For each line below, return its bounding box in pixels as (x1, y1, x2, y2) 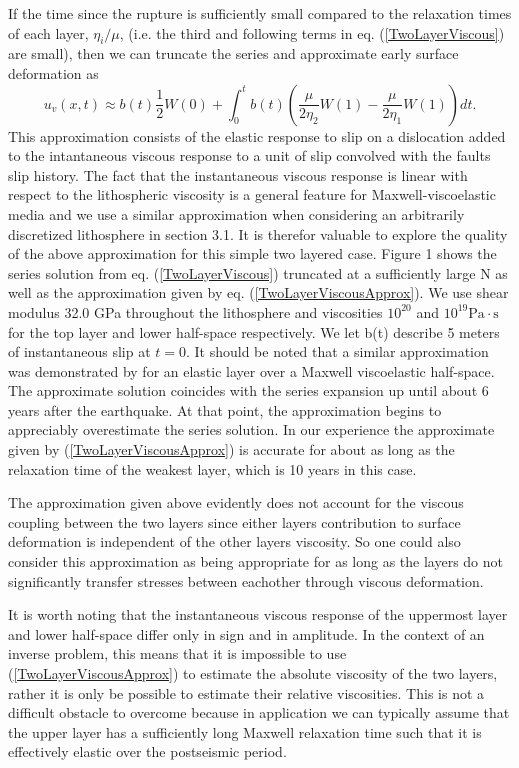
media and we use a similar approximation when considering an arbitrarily (8, 203, 465, 224)
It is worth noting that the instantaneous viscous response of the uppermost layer (8, 604, 508, 625)
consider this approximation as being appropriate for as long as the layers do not (8, 551, 503, 572)
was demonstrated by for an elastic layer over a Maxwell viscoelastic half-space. (8, 360, 495, 381)
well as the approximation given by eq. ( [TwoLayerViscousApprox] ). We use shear (8, 282, 509, 303)
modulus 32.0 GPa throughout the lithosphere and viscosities (8, 301, 383, 322)
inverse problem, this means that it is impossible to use (8, 643, 347, 664)
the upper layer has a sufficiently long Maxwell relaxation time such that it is (8, 721, 482, 742)
